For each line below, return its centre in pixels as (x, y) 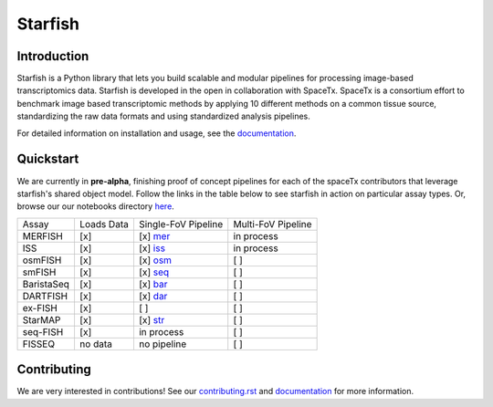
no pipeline (163, 344)
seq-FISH (43, 331)
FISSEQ (38, 344)
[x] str (152, 319)
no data (96, 344)
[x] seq (154, 272)
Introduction (53, 56)
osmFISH (42, 260)
